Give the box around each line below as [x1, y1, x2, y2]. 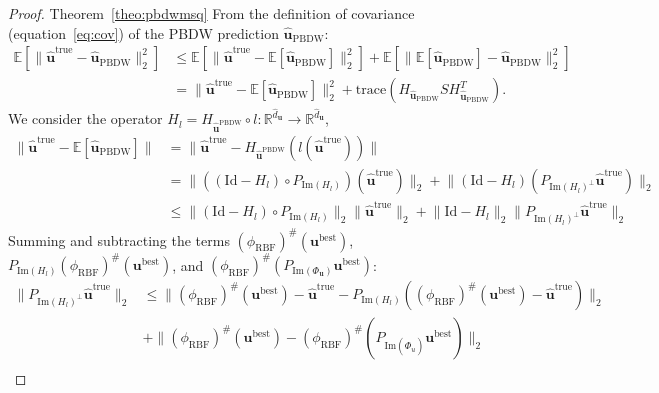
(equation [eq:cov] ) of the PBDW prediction [8, 22, 279, 43]
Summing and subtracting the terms [8, 229, 230, 250]
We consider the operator [8, 108, 163, 129]
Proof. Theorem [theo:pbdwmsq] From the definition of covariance [8, 3, 415, 23]
